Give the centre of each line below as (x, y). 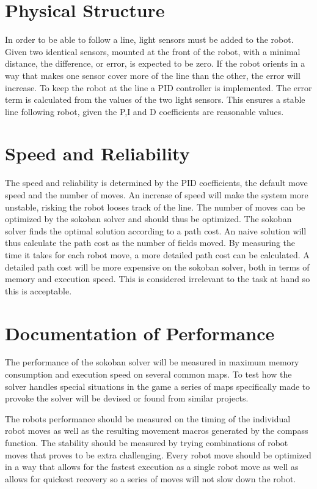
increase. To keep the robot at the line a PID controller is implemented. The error (158, 87)
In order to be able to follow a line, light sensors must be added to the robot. (149, 39)
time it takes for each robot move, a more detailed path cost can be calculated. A (157, 254)
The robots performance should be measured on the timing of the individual (148, 418)
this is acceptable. (38, 290)
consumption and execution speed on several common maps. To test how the (148, 374)
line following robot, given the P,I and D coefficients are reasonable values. (144, 111)
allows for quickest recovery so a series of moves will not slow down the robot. (151, 478)
